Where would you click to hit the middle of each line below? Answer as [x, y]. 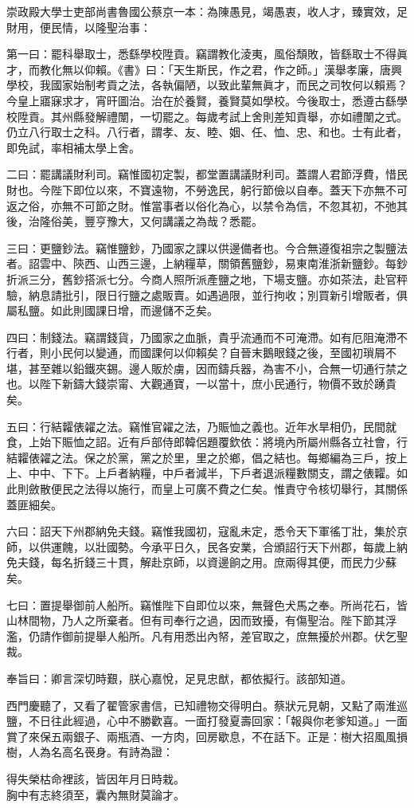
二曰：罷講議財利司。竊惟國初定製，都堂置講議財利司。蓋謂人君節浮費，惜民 [207, 174]
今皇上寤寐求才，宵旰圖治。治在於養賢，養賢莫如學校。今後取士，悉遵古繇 [201, 100]
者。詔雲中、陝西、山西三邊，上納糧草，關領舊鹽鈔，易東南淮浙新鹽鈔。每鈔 [207, 263]
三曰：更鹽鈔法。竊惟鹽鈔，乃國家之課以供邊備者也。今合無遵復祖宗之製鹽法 [207, 247]
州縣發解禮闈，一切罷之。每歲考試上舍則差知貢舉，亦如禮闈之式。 [234, 116]
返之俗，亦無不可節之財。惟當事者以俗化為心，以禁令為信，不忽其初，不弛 [201, 205]
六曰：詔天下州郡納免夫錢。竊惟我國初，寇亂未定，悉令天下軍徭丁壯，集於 [201, 531]
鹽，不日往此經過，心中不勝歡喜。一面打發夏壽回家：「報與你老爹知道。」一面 [207, 721]
